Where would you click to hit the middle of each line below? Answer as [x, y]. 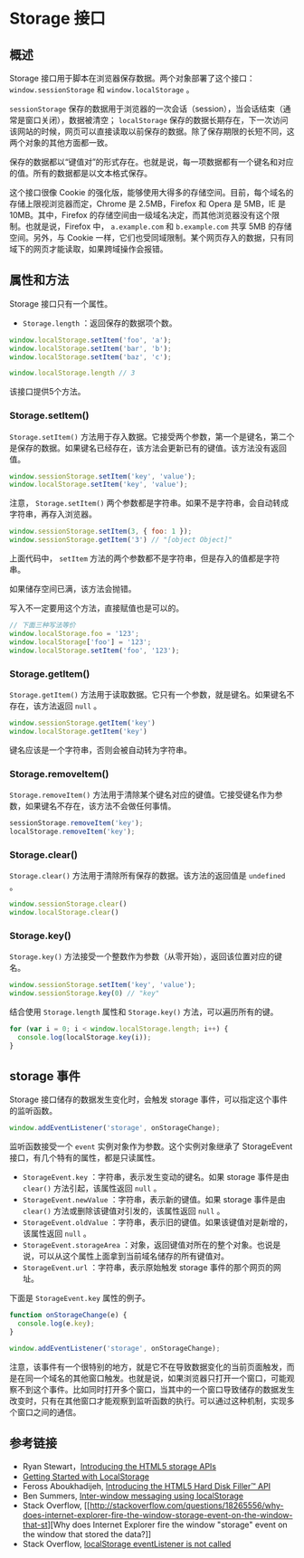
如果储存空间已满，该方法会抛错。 [73, 589]
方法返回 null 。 [71, 706]
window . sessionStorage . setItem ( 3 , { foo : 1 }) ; [101, 532]
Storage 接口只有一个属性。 [61, 303]
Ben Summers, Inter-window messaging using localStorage [133, 1496]
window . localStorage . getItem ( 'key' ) [78, 731]
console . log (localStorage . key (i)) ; [85, 1037]
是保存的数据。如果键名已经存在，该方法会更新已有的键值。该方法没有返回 [148, 448]
